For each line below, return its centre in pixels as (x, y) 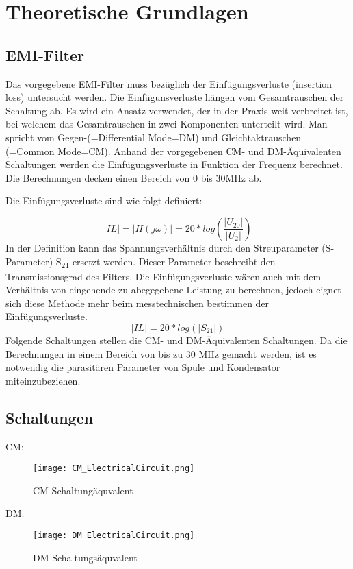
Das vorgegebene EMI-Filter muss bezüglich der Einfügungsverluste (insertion (169, 83)
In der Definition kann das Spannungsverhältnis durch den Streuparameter (162, 247)
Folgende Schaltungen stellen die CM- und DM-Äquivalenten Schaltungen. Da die (176, 340)
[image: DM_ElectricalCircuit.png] (114, 536)
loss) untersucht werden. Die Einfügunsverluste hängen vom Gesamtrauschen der (175, 97)
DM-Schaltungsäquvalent (85, 557)
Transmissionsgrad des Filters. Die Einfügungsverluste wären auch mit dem (164, 276)
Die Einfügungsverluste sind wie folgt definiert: (104, 201)
